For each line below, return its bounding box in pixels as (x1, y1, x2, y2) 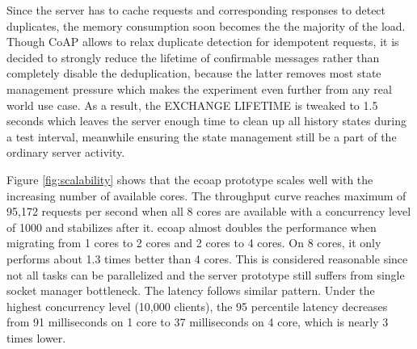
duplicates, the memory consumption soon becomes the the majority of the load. (6, 17, 406, 34)
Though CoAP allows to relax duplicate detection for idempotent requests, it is (6, 33, 399, 50)
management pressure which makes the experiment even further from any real (6, 80, 392, 97)
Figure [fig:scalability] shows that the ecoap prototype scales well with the (6, 170, 373, 187)
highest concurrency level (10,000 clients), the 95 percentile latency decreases (6, 297, 388, 314)
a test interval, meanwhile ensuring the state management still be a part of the (6, 128, 397, 145)
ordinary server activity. (6, 144, 125, 161)
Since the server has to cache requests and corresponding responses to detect (6, 2, 386, 18)
